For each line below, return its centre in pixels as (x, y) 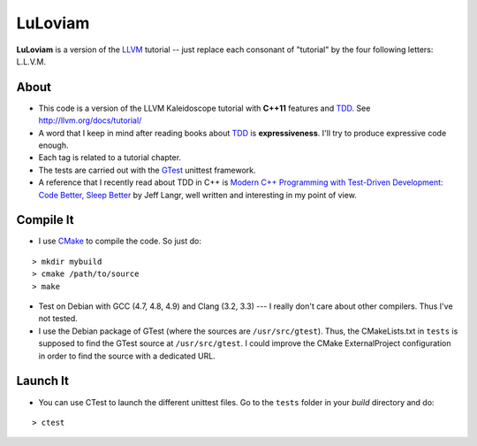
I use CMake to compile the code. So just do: (120, 241)
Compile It (45, 220)
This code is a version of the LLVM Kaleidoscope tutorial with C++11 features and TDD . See (204, 108)
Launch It (43, 381)
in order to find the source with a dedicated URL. (127, 356)
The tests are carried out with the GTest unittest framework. (147, 170)
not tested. (58, 319)
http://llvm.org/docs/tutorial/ (90, 120)
